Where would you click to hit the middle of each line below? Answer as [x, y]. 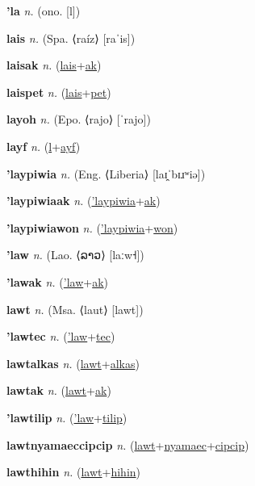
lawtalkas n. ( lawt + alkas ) [73, 363]
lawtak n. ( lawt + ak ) [59, 390]
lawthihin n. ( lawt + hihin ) [74, 472]
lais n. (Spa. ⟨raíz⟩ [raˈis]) [71, 38]
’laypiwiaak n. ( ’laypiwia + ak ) [84, 201]
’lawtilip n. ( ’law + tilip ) [67, 417]
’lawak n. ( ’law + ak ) [58, 281]
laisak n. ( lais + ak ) [54, 65]
